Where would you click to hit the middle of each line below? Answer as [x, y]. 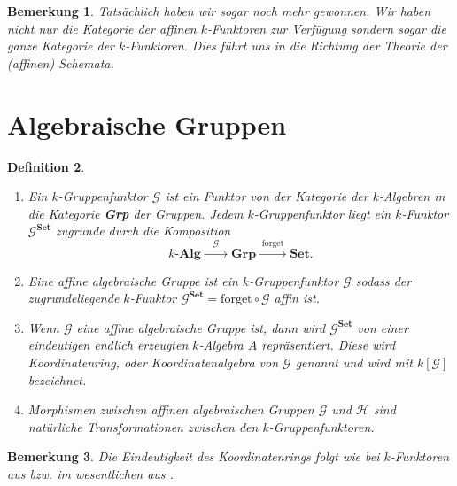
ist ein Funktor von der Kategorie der [267, 196]
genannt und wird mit [354, 363]
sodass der [383, 280]
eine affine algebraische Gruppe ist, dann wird [201, 327]
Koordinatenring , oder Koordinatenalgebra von [153, 363]
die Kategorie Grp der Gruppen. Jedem [136, 213]
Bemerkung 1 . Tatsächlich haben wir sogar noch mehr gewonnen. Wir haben [219, 11]
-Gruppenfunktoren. [321, 426]
